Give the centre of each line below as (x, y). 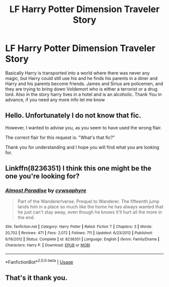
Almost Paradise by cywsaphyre (46, 191)
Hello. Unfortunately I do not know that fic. (73, 116)
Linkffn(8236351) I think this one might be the (78, 168)
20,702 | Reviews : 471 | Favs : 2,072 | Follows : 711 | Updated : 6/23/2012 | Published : (79, 233)
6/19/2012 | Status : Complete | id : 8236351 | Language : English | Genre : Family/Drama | (82, 239)
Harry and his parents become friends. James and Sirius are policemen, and (84, 84)
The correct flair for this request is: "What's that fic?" (60, 137)
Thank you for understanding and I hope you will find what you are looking (82, 147)
